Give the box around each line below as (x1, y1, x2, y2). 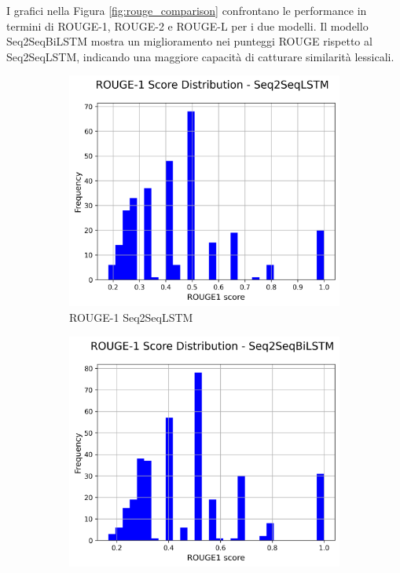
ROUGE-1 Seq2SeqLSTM (69, 308, 193, 325)
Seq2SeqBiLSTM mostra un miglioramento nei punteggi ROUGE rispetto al (6, 33, 372, 49)
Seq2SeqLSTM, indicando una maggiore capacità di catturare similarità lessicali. (6, 48, 394, 64)
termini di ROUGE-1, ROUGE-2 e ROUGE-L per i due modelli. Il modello (6, 17, 369, 34)
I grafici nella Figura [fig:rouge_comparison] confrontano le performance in (6, 2, 367, 18)
